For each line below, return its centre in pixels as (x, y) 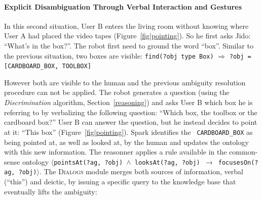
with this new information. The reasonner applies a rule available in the (116, 152)
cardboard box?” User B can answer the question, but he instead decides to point (131, 122)
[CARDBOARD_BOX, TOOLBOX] (48, 66)
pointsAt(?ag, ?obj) (88, 162)
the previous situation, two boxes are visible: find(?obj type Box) (109, 55)
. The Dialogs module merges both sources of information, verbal (141, 171)
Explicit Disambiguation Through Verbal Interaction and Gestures (123, 6)
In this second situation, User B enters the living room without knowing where (126, 26)
